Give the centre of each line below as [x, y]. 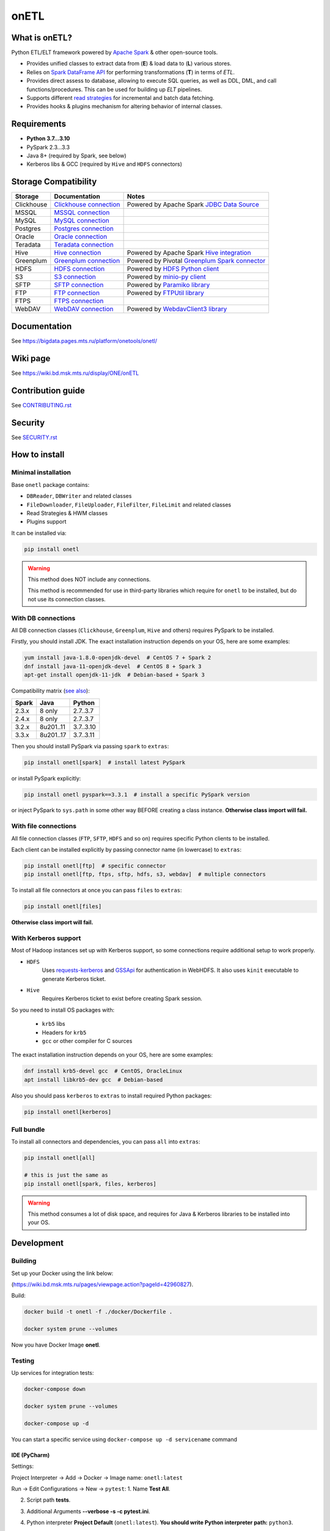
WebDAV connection [84, 309]
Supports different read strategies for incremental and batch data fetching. [120, 98]
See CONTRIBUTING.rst [42, 405]
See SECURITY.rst [34, 437]
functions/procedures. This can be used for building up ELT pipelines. [114, 89]
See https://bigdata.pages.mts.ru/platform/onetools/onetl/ [84, 340]
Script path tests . [49, 1500]
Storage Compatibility [54, 182]
